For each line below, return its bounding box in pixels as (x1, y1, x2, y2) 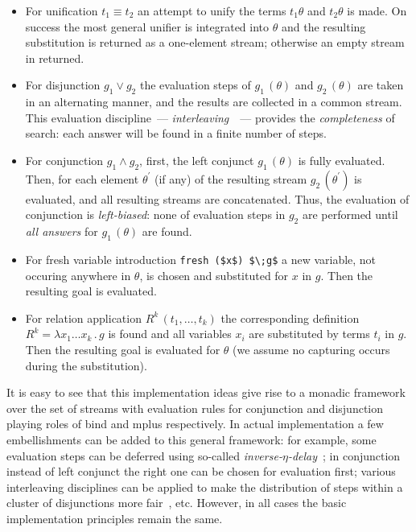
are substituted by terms (249, 325, 370, 342)
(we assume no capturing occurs (233, 340, 390, 357)
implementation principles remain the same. (6, 509, 223, 526)
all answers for (25, 223, 98, 240)
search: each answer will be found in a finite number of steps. (25, 125, 327, 142)
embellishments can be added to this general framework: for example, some (6, 431, 377, 447)
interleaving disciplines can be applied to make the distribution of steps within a (6, 478, 403, 495)
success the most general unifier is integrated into (25, 18, 270, 35)
